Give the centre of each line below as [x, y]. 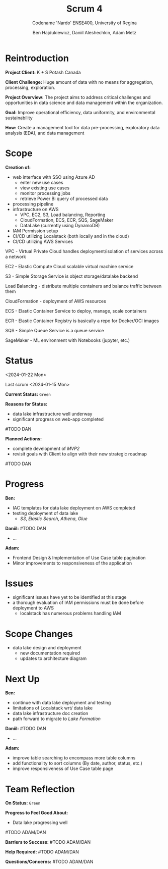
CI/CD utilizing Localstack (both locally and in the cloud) [71, 236]
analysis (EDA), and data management [45, 133]
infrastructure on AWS [35, 209]
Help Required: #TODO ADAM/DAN [42, 852]
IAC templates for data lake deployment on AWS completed [74, 507]
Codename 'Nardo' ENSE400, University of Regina [85, 23]
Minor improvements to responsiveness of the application [72, 563]
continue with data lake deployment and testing [62, 703]
